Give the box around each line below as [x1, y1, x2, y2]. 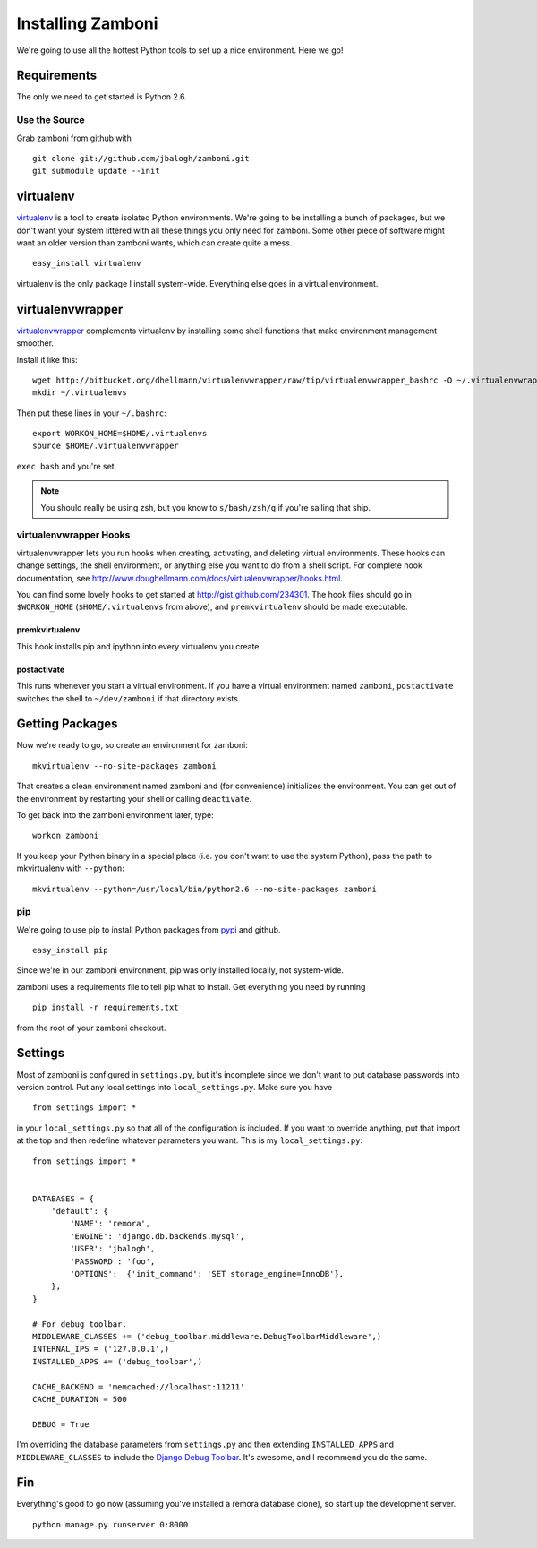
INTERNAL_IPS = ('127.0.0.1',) [32, 1344, 170, 1354]
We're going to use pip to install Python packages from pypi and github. [16, 924, 281, 935]
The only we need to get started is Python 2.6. [16, 91, 187, 102]
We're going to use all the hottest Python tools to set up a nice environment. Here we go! [16, 45, 344, 56]
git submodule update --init [32, 166, 160, 176]
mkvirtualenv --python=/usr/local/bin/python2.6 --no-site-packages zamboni [32, 883, 378, 894]
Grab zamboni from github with [16, 133, 132, 143]
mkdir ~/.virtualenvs [32, 388, 127, 398]
